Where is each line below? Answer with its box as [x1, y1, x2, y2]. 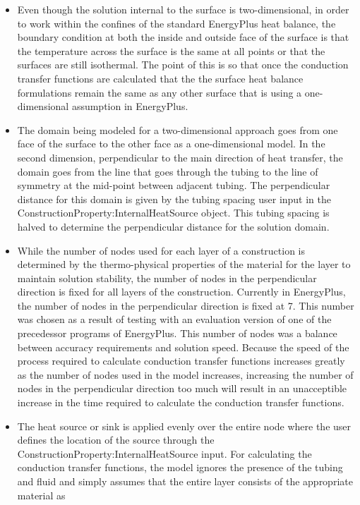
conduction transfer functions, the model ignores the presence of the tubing [17, 460, 343, 475]
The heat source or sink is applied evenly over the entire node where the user [17, 418, 352, 433]
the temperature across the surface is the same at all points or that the [17, 43, 325, 58]
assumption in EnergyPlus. [71, 99, 188, 114]
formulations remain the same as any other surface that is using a [17, 85, 302, 99]
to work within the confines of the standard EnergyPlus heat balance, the [17, 16, 336, 30]
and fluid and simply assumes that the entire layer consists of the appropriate [17, 474, 353, 488]
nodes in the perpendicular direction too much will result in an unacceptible [17, 381, 347, 396]
